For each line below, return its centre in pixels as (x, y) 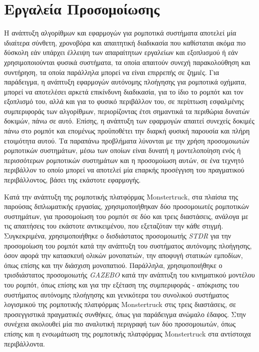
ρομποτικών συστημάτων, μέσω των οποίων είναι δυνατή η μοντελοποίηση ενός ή (122, 150)
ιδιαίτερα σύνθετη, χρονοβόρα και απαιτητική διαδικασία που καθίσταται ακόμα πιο (125, 42)
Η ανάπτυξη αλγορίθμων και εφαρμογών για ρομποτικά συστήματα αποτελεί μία (120, 33)
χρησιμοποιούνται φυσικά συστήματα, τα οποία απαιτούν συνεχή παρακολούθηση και (127, 62)
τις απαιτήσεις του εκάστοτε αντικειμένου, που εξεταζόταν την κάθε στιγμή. (114, 226)
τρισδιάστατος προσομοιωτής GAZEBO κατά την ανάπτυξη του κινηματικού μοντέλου (129, 275)
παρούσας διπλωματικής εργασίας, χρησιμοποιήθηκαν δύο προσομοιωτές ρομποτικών (126, 206)
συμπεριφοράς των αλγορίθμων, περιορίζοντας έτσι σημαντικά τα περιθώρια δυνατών (127, 111)
